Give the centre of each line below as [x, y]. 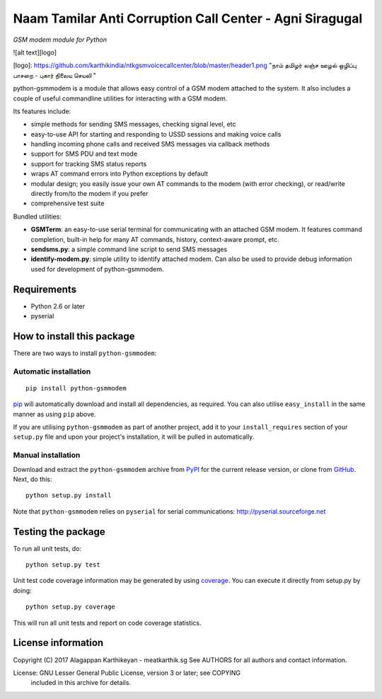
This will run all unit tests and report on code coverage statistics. [107, 623]
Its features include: [42, 111]
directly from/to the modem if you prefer [89, 194]
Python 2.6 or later [58, 306]
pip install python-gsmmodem [76, 388]
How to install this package [74, 336]
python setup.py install [69, 496]
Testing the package [59, 532]
